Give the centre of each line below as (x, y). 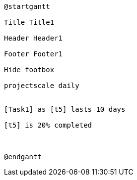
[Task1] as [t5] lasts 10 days (65, 109)
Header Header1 (34, 38)
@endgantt (23, 157)
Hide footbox (29, 70)
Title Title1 (29, 22)
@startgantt (27, 6)
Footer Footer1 (34, 54)
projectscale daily (42, 86)
